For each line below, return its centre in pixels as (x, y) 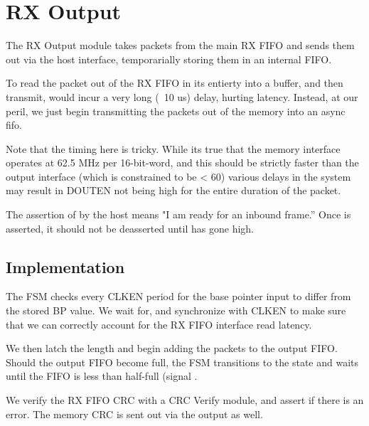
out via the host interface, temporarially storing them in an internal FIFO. (169, 59)
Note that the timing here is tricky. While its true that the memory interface (173, 148)
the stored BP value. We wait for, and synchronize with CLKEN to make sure (176, 310)
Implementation (65, 266)
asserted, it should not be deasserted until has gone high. (130, 228)
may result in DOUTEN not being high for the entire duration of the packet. (173, 190)
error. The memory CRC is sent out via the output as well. (134, 414)
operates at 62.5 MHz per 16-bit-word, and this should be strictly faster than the (182, 163)
